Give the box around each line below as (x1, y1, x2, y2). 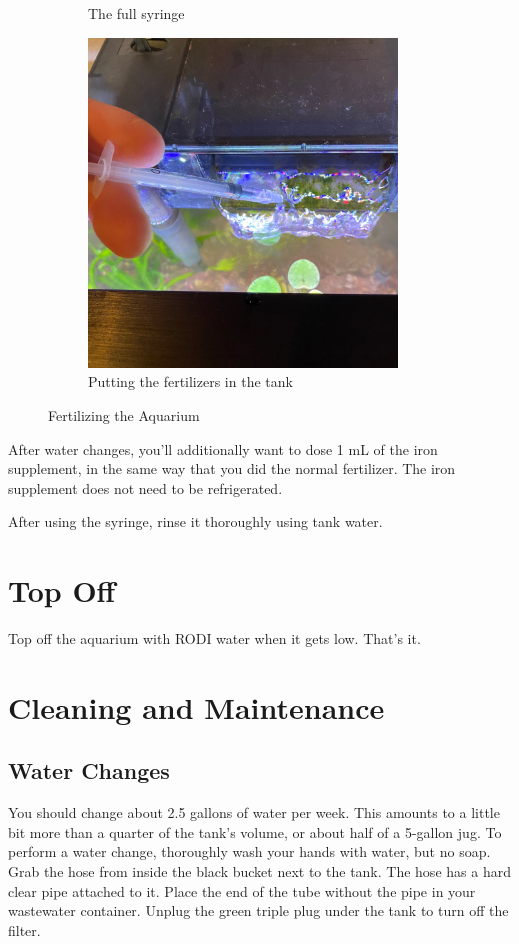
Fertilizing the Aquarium (48, 405, 200, 425)
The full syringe (88, 3, 185, 23)
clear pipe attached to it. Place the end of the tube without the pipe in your (8, 880, 476, 901)
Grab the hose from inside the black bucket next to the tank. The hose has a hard (8, 861, 511, 882)
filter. (8, 919, 41, 940)
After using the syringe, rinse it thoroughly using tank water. (8, 511, 383, 532)
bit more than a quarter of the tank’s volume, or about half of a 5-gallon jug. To (8, 821, 502, 842)
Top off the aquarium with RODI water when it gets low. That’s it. (8, 628, 421, 649)
